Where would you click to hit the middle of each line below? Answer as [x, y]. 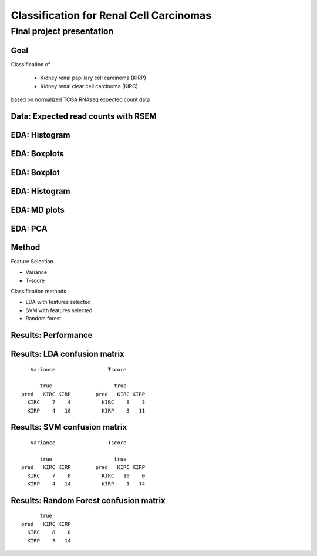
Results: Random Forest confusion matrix [88, 500]
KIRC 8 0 [49, 532]
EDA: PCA [29, 228]
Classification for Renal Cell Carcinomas [111, 15]
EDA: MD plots [38, 210]
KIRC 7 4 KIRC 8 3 [86, 402]
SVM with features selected [59, 310]
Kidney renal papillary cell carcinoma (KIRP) [93, 78]
